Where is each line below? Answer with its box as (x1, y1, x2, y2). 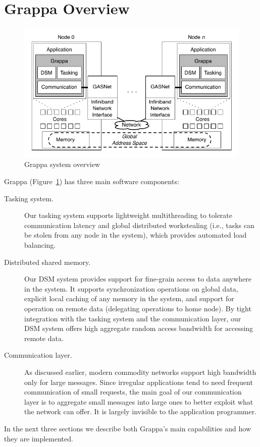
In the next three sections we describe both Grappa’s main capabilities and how (4, 423, 251, 433)
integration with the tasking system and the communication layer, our (24, 313, 241, 323)
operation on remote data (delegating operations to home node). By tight (24, 303, 251, 313)
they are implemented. (4, 433, 73, 443)
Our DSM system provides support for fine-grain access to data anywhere (24, 273, 252, 284)
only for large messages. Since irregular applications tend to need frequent (24, 376, 253, 387)
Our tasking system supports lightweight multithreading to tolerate (24, 210, 233, 220)
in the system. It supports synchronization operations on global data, (24, 283, 238, 294)
